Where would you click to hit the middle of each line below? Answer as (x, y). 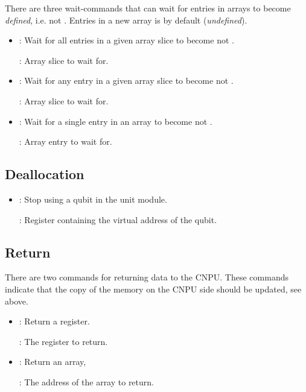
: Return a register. (54, 321)
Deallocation (45, 174)
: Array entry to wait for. (65, 141)
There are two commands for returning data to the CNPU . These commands (147, 277)
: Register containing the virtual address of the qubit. (118, 219)
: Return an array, (53, 362)
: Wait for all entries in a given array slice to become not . (126, 40)
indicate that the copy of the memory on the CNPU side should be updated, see (153, 289)
